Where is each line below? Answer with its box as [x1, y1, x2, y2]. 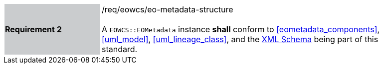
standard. [102, 44, 138, 54]
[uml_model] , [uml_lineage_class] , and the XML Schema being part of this [102, 34, 379, 44]
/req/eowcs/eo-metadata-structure [102, 4, 233, 14]
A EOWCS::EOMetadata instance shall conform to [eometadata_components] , [102, 24, 380, 34]
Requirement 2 [5, 24, 62, 34]
